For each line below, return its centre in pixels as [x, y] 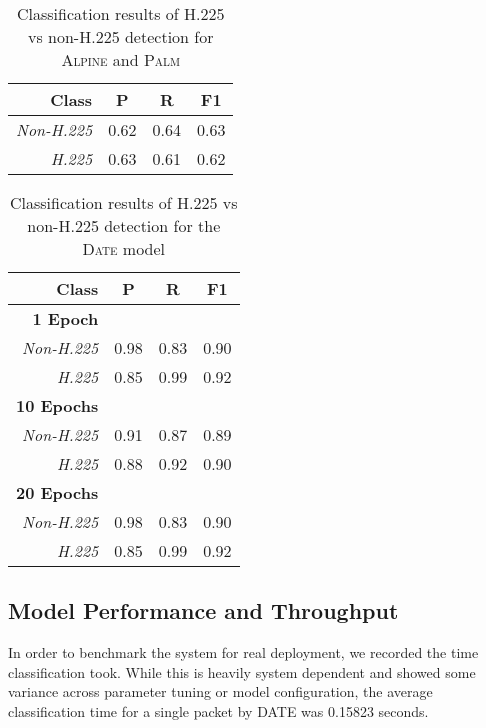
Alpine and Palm [121, 59]
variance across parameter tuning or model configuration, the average [220, 691]
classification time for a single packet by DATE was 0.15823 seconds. [218, 710]
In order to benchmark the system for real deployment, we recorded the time [243, 652]
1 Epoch [65, 318]
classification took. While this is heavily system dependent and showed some [242, 671]
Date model [124, 248]
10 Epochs [57, 405]
